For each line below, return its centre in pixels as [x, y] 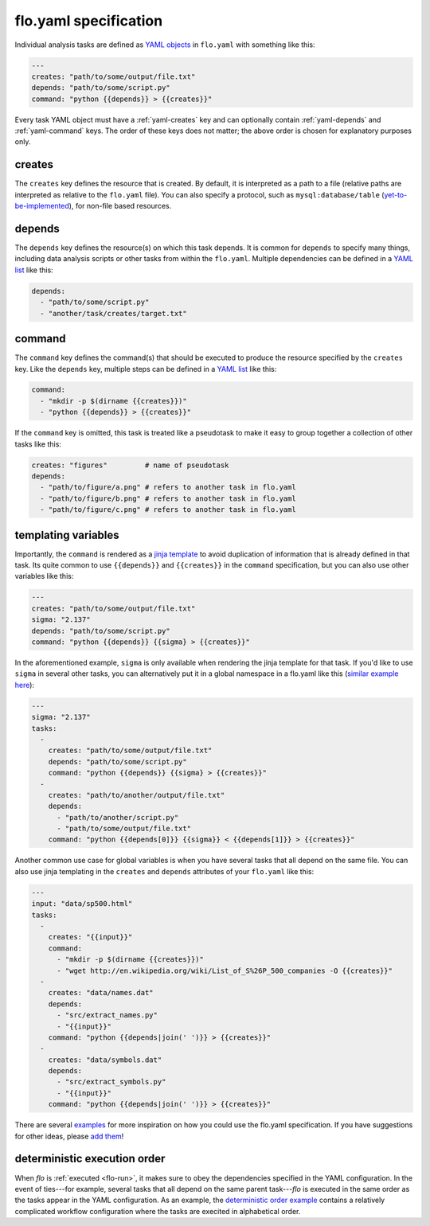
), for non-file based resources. [120, 206]
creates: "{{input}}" [90, 937]
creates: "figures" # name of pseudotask [130, 465]
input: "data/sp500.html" [82, 904]
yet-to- [395, 194]
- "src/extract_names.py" [107, 1015]
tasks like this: [38, 444]
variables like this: [44, 576]
